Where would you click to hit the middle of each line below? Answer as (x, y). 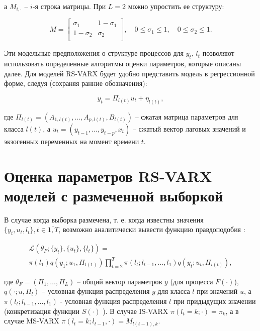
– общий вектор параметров (120, 281)
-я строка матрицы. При (69, 6)
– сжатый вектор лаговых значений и (189, 128)
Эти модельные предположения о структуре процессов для (94, 53)
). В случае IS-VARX (136, 311)
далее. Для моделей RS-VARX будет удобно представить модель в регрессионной (129, 73)
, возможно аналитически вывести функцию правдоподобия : (152, 229)
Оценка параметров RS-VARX (108, 176)
